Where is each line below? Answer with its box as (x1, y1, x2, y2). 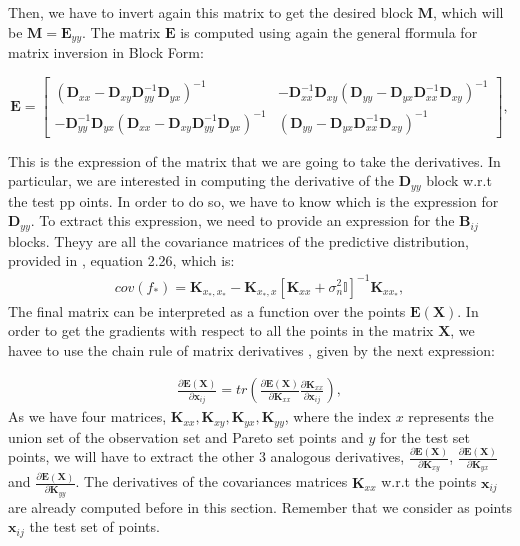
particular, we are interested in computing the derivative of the (8, 170, 395, 191)
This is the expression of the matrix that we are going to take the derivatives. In (8, 150, 501, 171)
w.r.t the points (381, 471, 477, 492)
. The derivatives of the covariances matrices (75, 471, 348, 492)
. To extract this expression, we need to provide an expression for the (30, 210, 455, 231)
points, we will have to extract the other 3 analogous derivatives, (8, 446, 405, 467)
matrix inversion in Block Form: (8, 42, 204, 63)
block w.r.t (426, 170, 492, 191)
